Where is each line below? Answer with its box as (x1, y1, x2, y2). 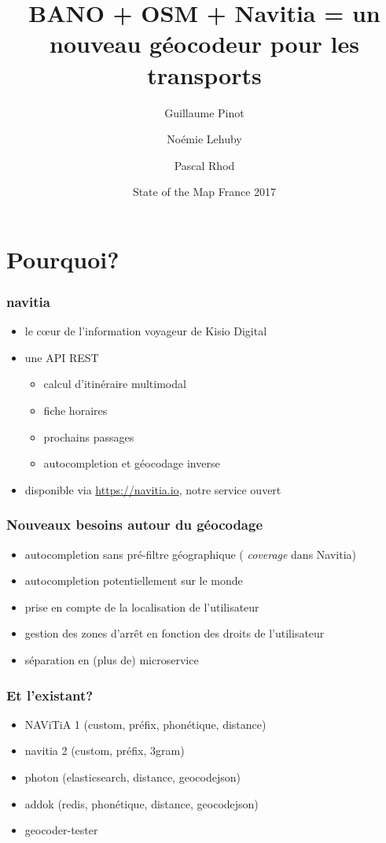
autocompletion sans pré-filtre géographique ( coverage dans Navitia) (24, 545, 357, 562)
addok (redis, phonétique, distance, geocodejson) (24, 795, 259, 812)
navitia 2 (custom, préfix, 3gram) (24, 742, 185, 759)
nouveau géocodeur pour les (50, 28, 359, 60)
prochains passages (43, 428, 134, 445)
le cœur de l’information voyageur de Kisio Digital (24, 323, 267, 339)
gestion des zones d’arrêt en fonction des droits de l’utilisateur (24, 625, 325, 641)
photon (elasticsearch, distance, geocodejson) (24, 769, 241, 786)
